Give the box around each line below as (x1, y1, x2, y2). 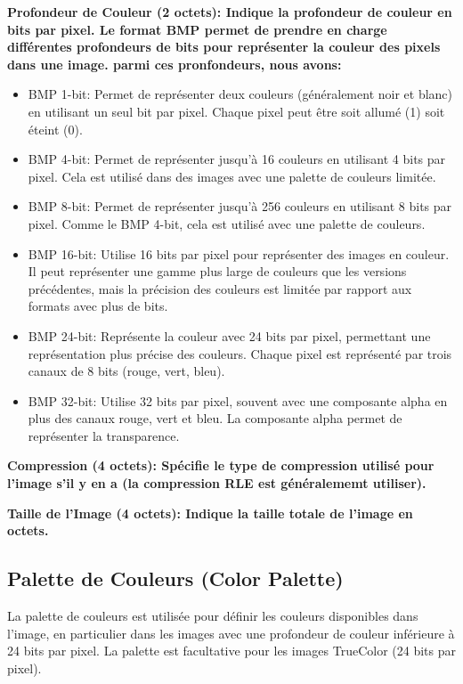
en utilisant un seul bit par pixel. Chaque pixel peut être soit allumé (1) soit (28, 102, 445, 120)
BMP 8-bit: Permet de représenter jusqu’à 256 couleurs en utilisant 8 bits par (28, 197, 452, 216)
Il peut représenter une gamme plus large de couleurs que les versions (28, 262, 407, 281)
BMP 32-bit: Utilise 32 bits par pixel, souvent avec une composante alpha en (28, 391, 448, 410)
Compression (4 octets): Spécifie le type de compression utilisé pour (7, 456, 435, 475)
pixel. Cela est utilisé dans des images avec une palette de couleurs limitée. (28, 167, 436, 185)
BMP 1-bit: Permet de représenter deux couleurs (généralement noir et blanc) (28, 85, 453, 103)
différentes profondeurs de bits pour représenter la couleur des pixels (7, 37, 441, 56)
